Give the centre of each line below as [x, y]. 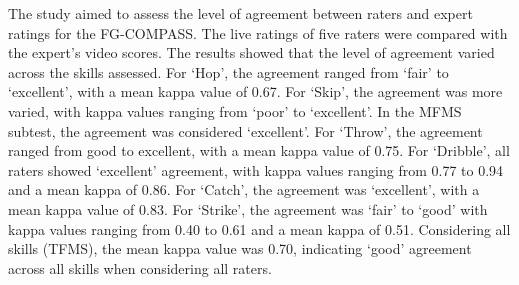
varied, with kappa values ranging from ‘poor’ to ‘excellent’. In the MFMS [235, 110]
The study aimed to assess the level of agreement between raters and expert [240, 13]
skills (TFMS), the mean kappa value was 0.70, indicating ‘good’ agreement [240, 248]
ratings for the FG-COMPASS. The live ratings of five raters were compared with [258, 32]
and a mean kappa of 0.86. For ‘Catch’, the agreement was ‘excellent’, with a [244, 189]
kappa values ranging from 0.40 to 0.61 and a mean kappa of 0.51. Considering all [259, 228]
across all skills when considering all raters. [140, 267]
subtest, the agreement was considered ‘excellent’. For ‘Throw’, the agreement [245, 130]
